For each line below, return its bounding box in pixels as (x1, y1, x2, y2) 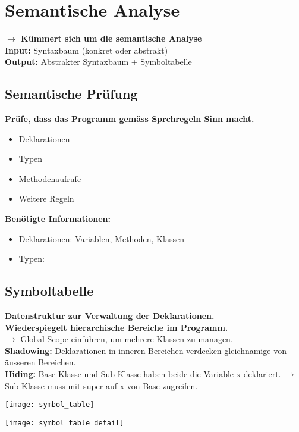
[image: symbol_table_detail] (5, 418, 124, 427)
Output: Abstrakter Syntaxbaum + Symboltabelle (5, 55, 192, 68)
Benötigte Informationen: (5, 212, 111, 225)
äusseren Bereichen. (5, 356, 76, 368)
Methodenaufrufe (18, 172, 81, 184)
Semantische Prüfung (5, 84, 138, 103)
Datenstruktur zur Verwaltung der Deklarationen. (5, 309, 215, 322)
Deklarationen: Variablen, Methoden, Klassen (18, 232, 184, 245)
